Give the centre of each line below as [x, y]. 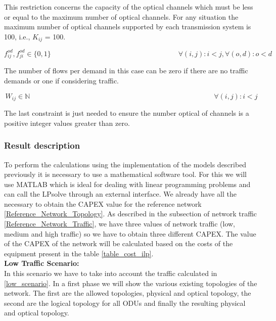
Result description [42, 145]
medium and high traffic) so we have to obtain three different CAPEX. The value [130, 233]
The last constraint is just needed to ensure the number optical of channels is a [127, 113]
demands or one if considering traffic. [61, 81]
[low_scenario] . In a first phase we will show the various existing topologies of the [131, 283]
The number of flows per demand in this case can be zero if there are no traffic [126, 71]
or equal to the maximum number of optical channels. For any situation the [121, 16]
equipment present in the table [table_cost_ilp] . [79, 253]
